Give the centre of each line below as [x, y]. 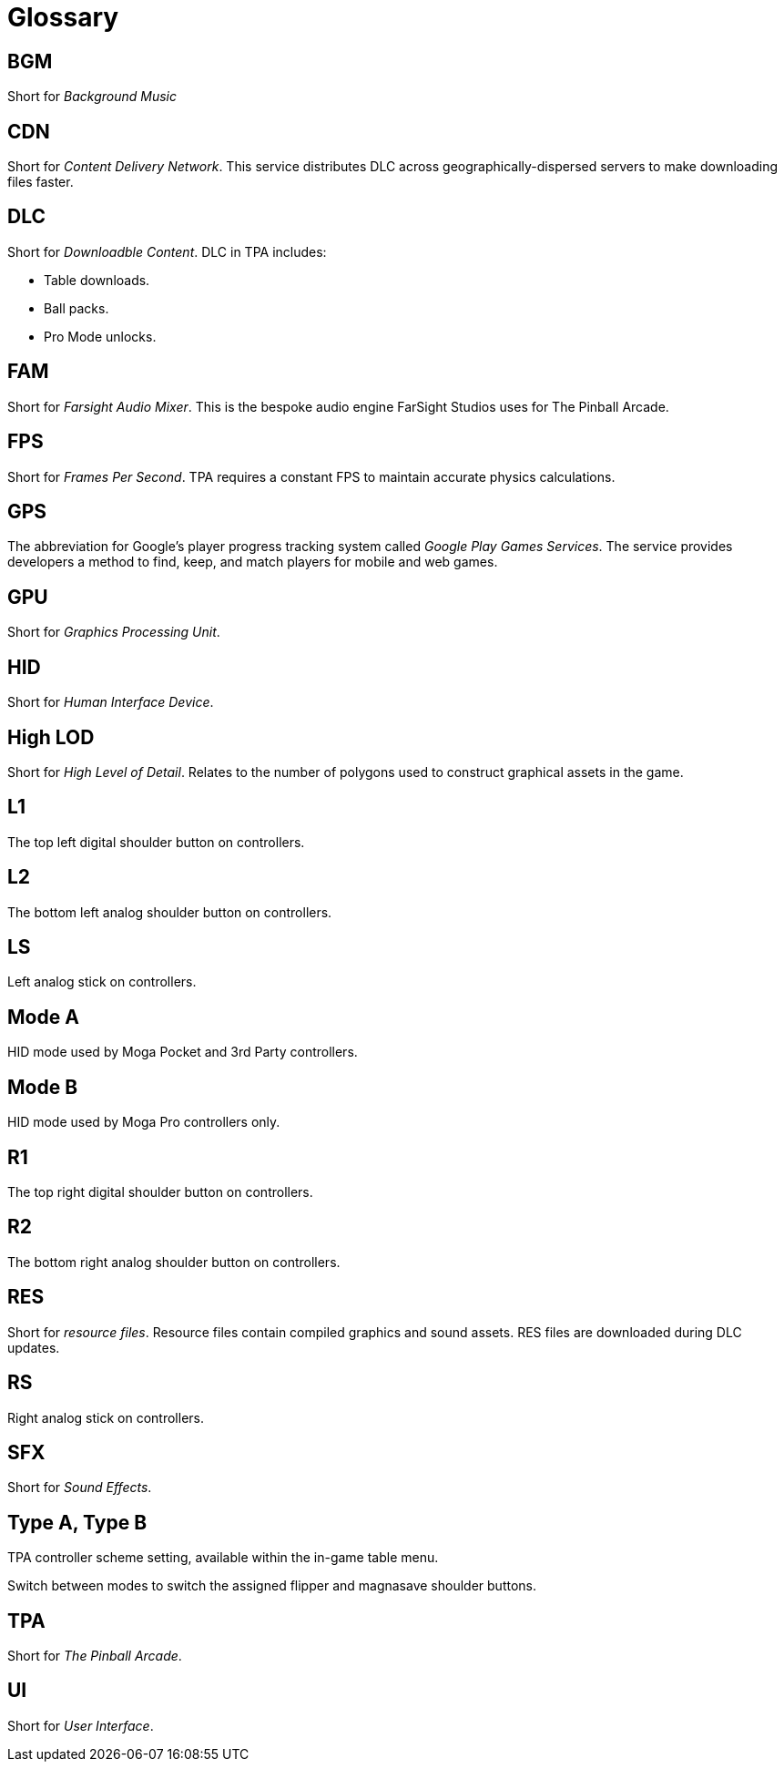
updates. [34, 1347]
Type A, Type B [77, 1522]
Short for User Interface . [81, 1725]
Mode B [43, 1087]
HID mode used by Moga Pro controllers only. [144, 1122]
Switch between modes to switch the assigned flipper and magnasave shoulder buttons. [272, 1586]
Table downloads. [97, 280]
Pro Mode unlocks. [100, 336]
